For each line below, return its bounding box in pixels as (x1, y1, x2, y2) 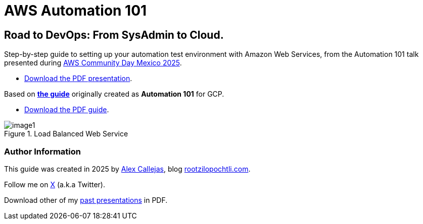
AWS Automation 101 (4, 2, 147, 19)
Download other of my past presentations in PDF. (4, 195, 168, 204)
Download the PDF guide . (24, 105, 109, 114)
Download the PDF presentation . (24, 74, 132, 83)
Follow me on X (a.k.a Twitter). (4, 180, 106, 189)
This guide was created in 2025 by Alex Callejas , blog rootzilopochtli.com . (4, 164, 251, 173)
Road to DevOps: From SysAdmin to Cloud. (4, 28, 224, 41)
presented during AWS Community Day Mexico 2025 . (4, 58, 182, 67)
